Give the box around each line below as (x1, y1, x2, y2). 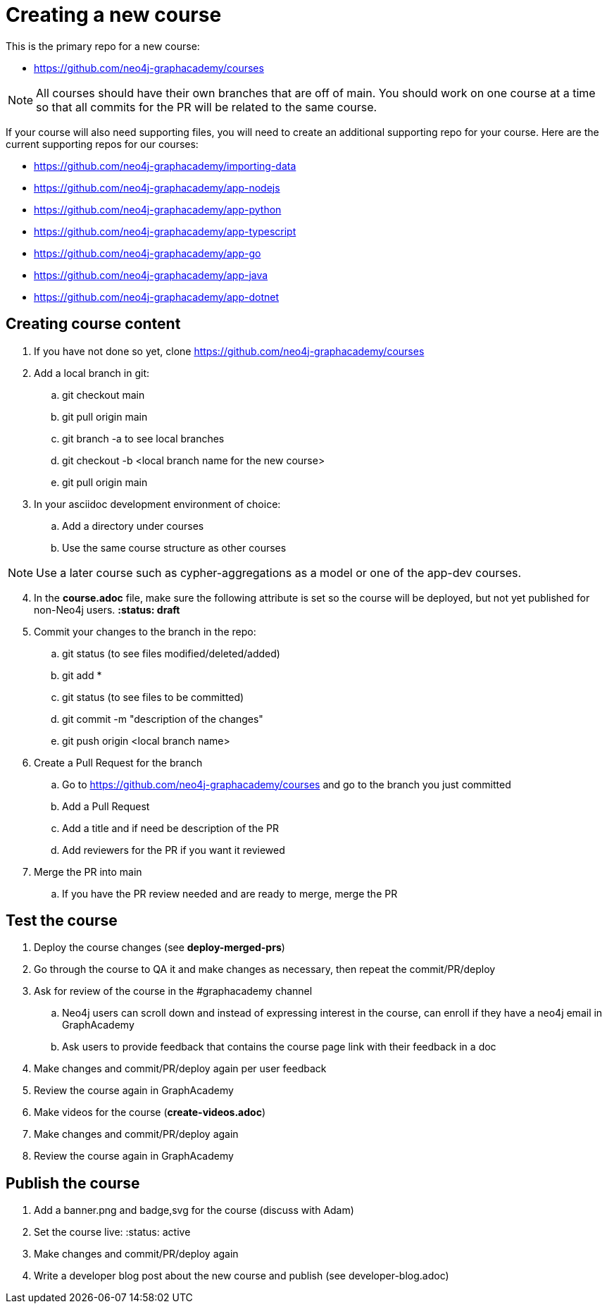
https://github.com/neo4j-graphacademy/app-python (34, 203, 282, 216)
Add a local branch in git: (34, 366, 150, 379)
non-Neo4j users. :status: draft (34, 603, 180, 616)
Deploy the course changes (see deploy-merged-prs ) (34, 941, 285, 954)
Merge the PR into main (34, 865, 142, 878)
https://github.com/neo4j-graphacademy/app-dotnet (34, 290, 279, 303)
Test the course (6, 912, 118, 930)
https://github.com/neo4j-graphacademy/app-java (34, 268, 268, 281)
